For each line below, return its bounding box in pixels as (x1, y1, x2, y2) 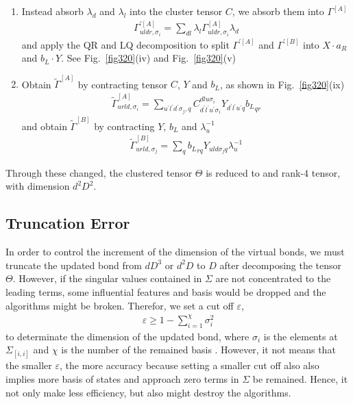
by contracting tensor (77, 77, 168, 91)
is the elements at (263, 329, 338, 343)
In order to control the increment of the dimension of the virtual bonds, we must (5, 244, 345, 259)
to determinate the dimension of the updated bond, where (5, 329, 249, 343)
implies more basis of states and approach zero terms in (5, 371, 239, 386)
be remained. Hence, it (252, 371, 348, 386)
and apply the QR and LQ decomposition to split (21, 37, 230, 51)
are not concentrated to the (215, 271, 331, 286)
